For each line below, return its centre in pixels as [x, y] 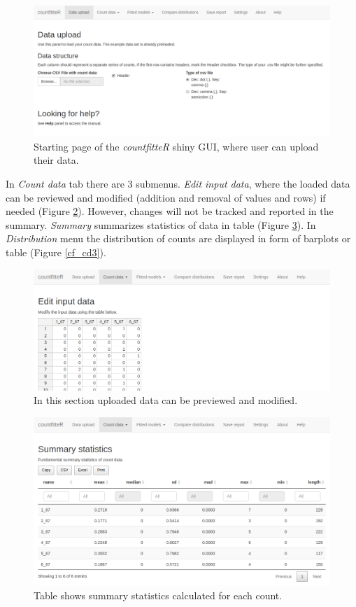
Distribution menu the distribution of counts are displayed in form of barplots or [178, 238]
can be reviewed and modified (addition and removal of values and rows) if [166, 197]
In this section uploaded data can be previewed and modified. [166, 400]
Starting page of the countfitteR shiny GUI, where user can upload [176, 146]
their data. [56, 160]
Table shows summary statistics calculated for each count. [158, 595]
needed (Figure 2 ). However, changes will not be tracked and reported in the [170, 211]
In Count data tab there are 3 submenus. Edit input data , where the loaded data [178, 183]
